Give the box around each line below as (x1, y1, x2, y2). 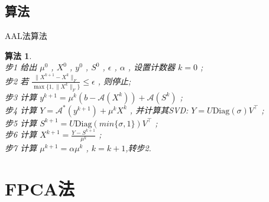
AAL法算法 (5, 30, 47, 42)
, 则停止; (98, 74, 131, 87)
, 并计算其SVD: (129, 103, 189, 116)
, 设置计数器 (128, 61, 176, 73)
